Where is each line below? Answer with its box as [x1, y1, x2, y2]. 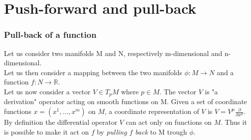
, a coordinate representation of [104, 106, 199, 116]
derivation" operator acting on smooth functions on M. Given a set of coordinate [4, 96, 247, 107]
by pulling [96, 126, 127, 137]
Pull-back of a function [4, 28, 96, 41]
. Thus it [220, 117, 247, 127]
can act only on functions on [125, 117, 212, 127]
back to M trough [135, 126, 188, 137]
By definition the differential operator [4, 117, 118, 127]
